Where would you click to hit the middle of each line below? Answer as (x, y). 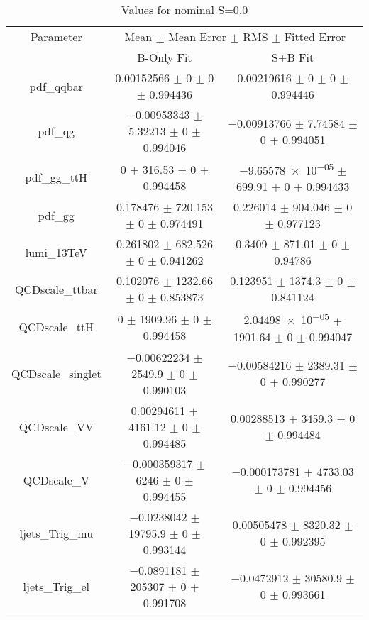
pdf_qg (56, 131)
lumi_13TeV (56, 252)
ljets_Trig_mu (56, 533)
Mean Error (198, 37)
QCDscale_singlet (56, 373)
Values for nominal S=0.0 (184, 10)
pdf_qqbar (56, 86)
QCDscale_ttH (56, 327)
